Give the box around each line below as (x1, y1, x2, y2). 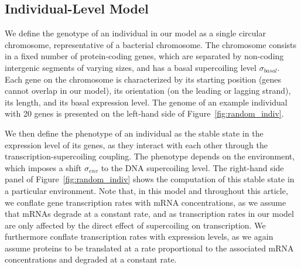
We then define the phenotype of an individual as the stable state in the (5, 127, 264, 139)
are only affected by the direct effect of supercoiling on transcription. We (5, 219, 266, 231)
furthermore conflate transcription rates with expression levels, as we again (5, 230, 273, 243)
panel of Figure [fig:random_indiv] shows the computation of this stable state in (5, 173, 295, 185)
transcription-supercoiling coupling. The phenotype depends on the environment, (5, 150, 295, 162)
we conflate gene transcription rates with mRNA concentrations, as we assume (5, 196, 286, 208)
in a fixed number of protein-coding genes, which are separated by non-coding (5, 50, 284, 62)
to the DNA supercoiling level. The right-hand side (101, 161, 284, 173)
